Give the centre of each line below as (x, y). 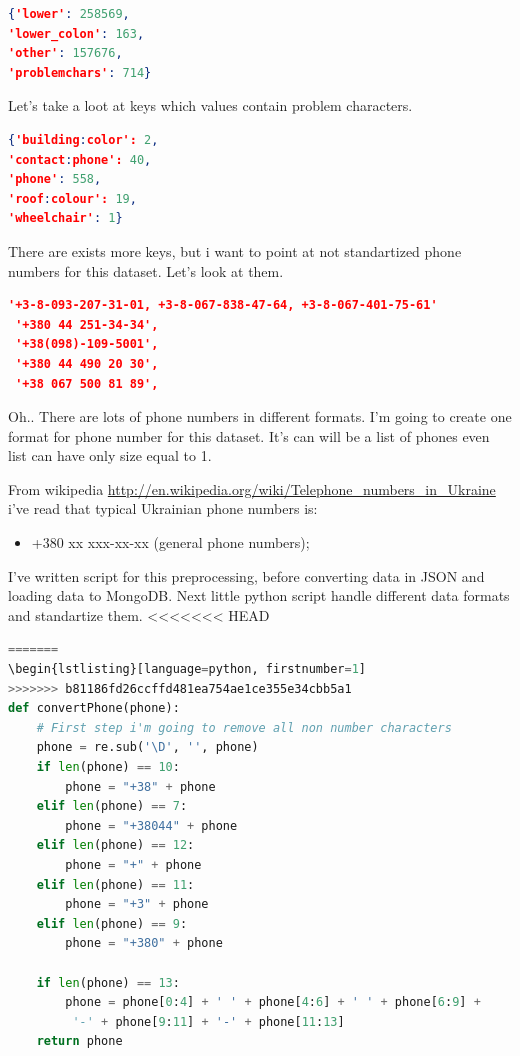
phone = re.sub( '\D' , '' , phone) (147, 747)
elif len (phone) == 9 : (112, 923)
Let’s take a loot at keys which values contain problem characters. (210, 105)
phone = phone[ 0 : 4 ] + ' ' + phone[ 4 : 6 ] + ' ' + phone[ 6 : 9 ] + (273, 1002)
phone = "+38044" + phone (151, 825)
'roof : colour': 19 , (72, 198)
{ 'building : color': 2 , (83, 139)
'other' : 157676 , (65, 53)
